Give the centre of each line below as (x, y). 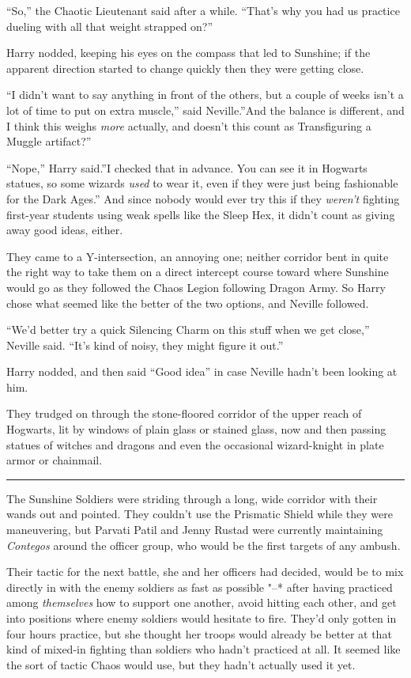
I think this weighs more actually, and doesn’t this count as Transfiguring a (189, 125)
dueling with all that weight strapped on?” (110, 26)
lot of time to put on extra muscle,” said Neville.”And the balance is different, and (205, 110)
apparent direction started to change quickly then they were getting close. (185, 68)
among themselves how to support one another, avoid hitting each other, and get (202, 602)
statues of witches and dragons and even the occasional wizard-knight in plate (195, 444)
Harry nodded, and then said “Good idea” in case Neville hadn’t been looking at (202, 371)
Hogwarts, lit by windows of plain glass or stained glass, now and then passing (196, 429)
